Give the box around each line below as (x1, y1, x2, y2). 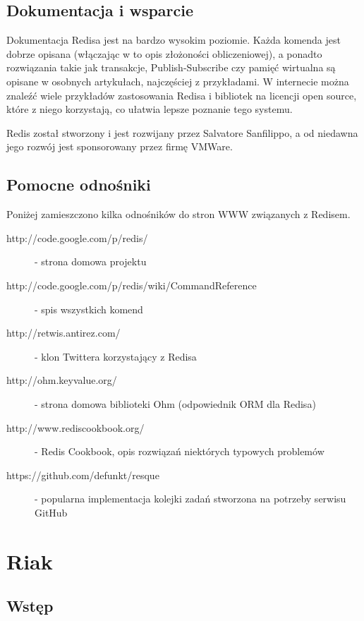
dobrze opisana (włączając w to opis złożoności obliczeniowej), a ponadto (6, 46, 322, 61)
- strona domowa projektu (35, 254, 147, 269)
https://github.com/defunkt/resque (6, 467, 159, 482)
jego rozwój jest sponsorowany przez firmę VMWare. (6, 139, 233, 154)
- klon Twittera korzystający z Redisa (35, 349, 197, 363)
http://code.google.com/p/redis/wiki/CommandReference (6, 277, 257, 292)
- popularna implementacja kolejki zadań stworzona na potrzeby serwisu (35, 491, 346, 506)
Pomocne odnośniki (6, 174, 151, 195)
